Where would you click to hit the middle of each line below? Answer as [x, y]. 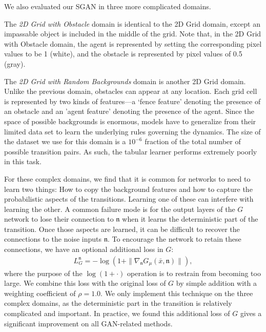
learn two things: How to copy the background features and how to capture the [128, 189]
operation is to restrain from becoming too [194, 273]
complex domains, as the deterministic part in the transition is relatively [118, 303]
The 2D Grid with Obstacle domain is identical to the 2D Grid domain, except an [132, 23]
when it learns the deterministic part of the [190, 219]
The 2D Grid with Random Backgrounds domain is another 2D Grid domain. [125, 81]
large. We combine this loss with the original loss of [85, 283]
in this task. [23, 161]
